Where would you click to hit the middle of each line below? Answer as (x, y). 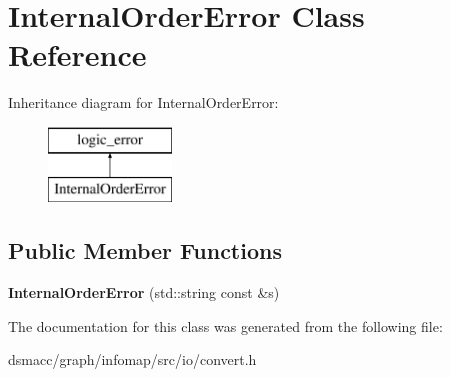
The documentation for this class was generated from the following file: (225, 325)
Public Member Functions (145, 250)
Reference (77, 54)
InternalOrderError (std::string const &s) (144, 292)
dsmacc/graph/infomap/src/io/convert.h (132, 359)
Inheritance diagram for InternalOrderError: (143, 102)
